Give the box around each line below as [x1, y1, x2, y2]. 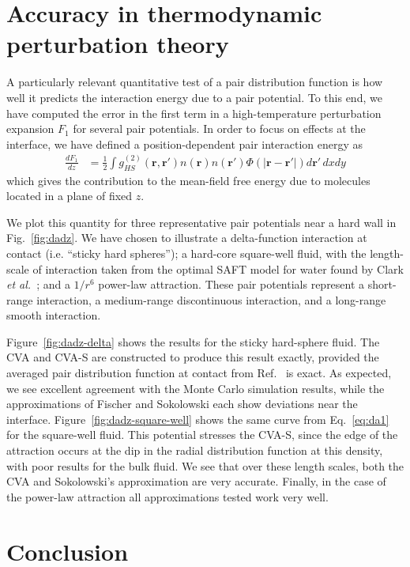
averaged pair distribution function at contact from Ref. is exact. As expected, [6, 365, 392, 381]
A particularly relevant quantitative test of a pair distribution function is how [6, 74, 383, 90]
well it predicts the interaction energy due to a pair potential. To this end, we [6, 89, 382, 105]
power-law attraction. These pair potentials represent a [98, 276, 365, 293]
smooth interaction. [6, 307, 101, 323]
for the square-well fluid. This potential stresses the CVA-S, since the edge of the [6, 426, 398, 443]
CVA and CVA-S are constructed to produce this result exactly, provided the [6, 349, 379, 365]
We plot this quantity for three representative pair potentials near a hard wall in [6, 214, 397, 230]
